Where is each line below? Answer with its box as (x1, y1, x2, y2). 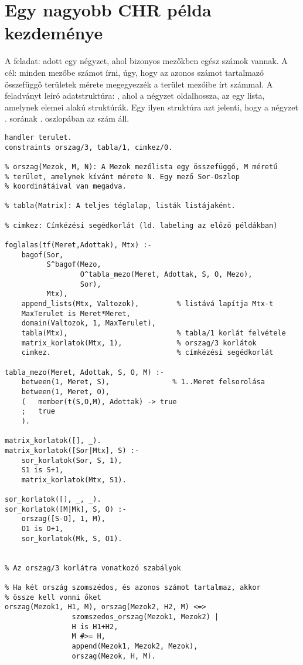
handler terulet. (5, 133, 72, 142)
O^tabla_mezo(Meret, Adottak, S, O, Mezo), (80, 270, 253, 279)
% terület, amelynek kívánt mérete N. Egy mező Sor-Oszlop (5, 172, 240, 181)
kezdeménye (5, 21, 103, 45)
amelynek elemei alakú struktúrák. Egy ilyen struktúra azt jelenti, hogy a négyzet (5, 100, 299, 113)
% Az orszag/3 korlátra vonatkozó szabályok (5, 563, 181, 572)
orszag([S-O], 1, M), (21, 515, 105, 523)
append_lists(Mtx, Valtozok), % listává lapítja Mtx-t (21, 300, 274, 308)
